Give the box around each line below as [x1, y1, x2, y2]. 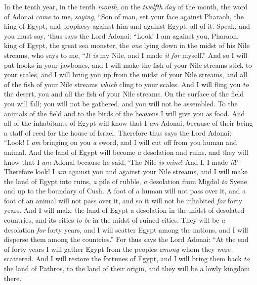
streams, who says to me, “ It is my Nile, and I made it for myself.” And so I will [4, 49, 248, 60]
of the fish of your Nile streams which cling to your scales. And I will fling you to [4, 79, 249, 89]
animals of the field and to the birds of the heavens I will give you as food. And [4, 108, 245, 118]
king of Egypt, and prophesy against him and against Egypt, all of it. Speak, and [4, 21, 250, 31]
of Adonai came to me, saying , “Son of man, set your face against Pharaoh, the [4, 11, 244, 21]
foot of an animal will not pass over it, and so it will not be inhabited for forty [4, 195, 243, 205]
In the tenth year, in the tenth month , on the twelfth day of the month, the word [4, 1, 248, 11]
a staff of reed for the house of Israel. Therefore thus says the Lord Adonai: [4, 127, 232, 138]
